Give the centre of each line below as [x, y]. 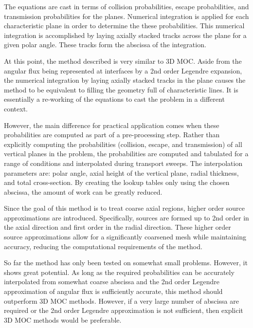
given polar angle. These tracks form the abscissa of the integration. [105, 45]
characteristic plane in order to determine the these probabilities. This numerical [124, 26]
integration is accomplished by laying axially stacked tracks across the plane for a [125, 35]
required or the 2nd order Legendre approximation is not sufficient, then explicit [124, 310]
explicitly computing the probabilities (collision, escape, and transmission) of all [123, 144]
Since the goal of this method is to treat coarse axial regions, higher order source [124, 208]
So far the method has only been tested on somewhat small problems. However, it [126, 263]
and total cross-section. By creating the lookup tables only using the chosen [117, 182]
